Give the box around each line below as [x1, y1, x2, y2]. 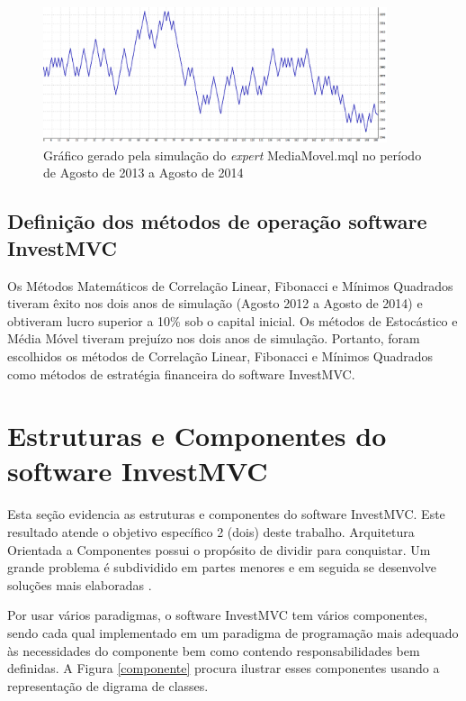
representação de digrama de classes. [7, 676, 209, 695]
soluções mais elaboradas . [7, 575, 152, 594]
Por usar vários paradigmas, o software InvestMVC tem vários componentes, [7, 605, 428, 624]
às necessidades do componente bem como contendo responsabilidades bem [7, 641, 420, 660]
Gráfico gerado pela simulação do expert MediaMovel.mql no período [43, 145, 422, 164]
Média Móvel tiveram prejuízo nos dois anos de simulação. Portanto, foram [7, 329, 420, 348]
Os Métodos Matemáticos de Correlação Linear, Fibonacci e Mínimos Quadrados [7, 276, 453, 295]
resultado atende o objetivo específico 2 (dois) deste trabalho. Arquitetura [7, 523, 415, 542]
